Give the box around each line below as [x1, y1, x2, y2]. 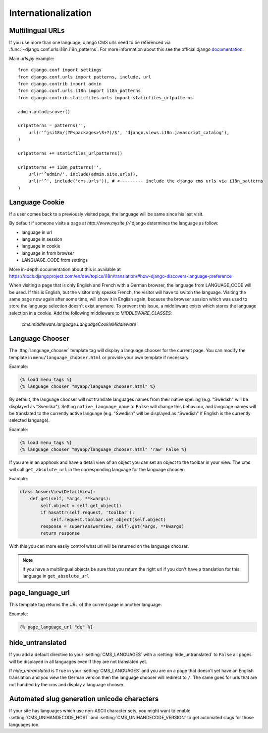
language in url [21, 229, 52, 235]
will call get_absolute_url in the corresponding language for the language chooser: [9, 466, 185, 472]
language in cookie [21, 243, 60, 249]
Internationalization [9, 7, 92, 18]
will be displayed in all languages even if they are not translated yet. [9, 659, 148, 664]
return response [40, 530, 80, 536]
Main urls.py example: [9, 55, 54, 62]
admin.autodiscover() [18, 109, 70, 114]
